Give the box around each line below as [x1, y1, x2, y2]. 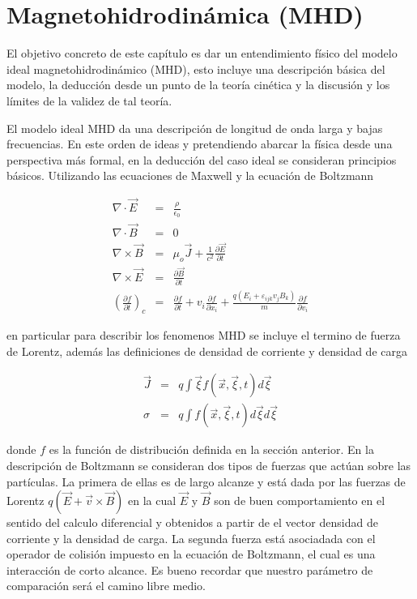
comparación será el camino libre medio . [6, 577, 206, 594]
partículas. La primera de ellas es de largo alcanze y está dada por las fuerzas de [6, 473, 406, 490]
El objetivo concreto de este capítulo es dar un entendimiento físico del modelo [6, 45, 398, 62]
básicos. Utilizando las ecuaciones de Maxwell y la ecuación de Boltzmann [6, 167, 374, 184]
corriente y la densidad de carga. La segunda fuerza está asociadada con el [6, 529, 376, 546]
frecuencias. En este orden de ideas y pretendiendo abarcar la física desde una [6, 135, 393, 152]
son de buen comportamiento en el [214, 492, 385, 509]
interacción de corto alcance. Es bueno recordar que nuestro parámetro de [6, 561, 373, 578]
